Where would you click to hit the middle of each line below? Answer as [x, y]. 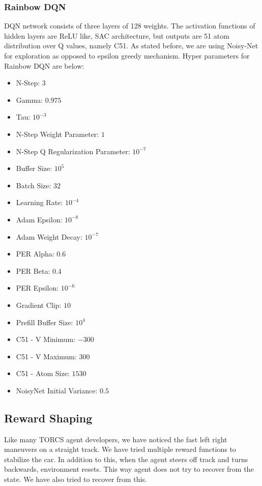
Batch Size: [34, 185]
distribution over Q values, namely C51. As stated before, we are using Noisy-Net [131, 46]
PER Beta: [33, 270]
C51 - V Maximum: [46, 356]
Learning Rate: [39, 202]
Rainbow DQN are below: [44, 65]
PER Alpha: [35, 254]
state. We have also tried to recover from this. [76, 479]
